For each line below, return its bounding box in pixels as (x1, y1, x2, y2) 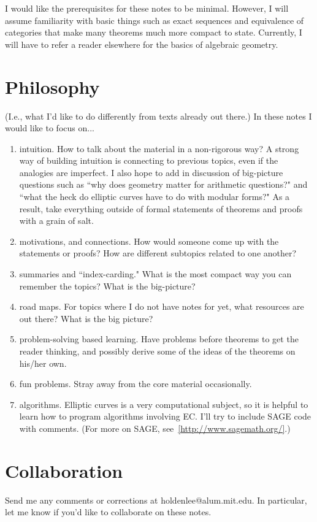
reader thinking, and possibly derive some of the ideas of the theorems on (19, 345, 296, 357)
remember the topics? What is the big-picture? (19, 279, 196, 292)
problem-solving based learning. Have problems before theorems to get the (19, 332, 299, 345)
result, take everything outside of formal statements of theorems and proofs (19, 202, 303, 215)
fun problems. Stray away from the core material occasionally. (19, 377, 252, 390)
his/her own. (19, 356, 67, 369)
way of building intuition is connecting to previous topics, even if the (19, 154, 278, 167)
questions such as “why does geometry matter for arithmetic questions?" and (19, 178, 308, 191)
